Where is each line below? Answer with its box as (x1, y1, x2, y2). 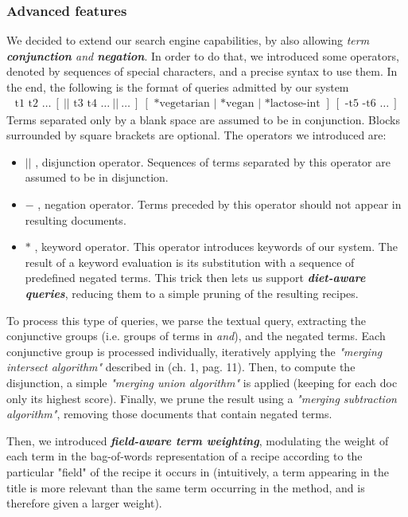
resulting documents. (25, 211, 126, 228)
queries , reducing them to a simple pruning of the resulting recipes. (25, 284, 359, 301)
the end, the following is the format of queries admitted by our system (6, 79, 349, 95)
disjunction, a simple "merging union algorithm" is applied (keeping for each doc (6, 374, 398, 390)
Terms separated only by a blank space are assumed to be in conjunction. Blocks (6, 111, 401, 127)
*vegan (220, 97, 255, 109)
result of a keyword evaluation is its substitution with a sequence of (25, 253, 355, 270)
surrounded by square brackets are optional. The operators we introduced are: (6, 127, 387, 143)
